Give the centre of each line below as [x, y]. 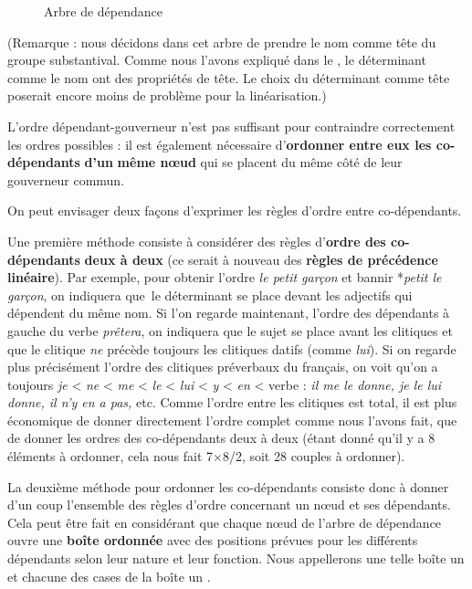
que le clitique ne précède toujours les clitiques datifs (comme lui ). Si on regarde [232, 348]
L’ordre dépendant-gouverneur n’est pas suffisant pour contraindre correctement [231, 126]
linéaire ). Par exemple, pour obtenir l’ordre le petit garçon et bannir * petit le [225, 277]
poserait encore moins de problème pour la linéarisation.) [167, 95]
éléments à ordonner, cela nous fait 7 [110, 456]
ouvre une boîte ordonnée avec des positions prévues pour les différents [213, 540]
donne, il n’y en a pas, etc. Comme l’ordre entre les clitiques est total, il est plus [232, 402]
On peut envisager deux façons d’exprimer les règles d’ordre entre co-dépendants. [235, 210]
